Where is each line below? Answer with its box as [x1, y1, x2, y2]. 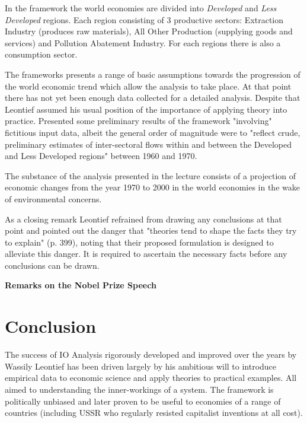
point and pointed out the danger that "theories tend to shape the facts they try [5, 224, 297, 237]
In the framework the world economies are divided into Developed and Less [5, 2, 277, 14]
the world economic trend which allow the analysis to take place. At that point [5, 79, 292, 92]
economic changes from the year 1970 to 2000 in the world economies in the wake [5, 181, 300, 193]
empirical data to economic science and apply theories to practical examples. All [5, 371, 297, 384]
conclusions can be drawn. [5, 259, 100, 271]
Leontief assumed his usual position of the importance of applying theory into [5, 103, 287, 115]
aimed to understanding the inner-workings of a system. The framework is [5, 383, 274, 395]
